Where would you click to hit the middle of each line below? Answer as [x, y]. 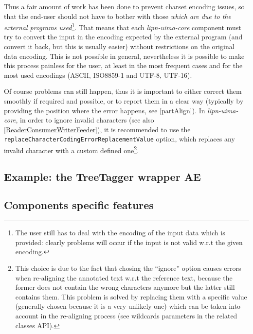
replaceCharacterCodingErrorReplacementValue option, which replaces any [119, 139]
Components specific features [79, 205]
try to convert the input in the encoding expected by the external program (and [123, 37]
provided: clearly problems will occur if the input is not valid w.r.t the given [129, 242]
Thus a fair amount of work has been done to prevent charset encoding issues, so [124, 6]
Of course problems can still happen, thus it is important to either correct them [123, 91]
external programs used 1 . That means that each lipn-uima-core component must [123, 26]
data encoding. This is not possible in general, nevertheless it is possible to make [124, 56]
